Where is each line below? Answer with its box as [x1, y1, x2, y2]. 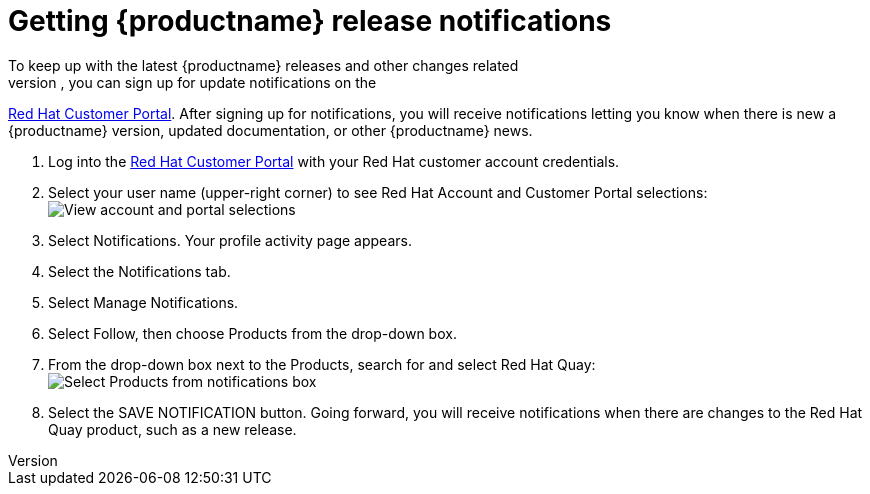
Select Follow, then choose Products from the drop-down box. [48, 324, 457, 342]
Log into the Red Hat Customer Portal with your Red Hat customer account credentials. [48, 152, 620, 170]
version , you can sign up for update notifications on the [8, 73, 377, 91]
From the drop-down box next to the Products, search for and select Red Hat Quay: [48, 355, 596, 373]
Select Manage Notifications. [48, 293, 239, 311]
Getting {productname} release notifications [8, 4, 612, 38]
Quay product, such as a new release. [48, 420, 297, 438]
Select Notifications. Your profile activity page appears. [48, 231, 412, 249]
